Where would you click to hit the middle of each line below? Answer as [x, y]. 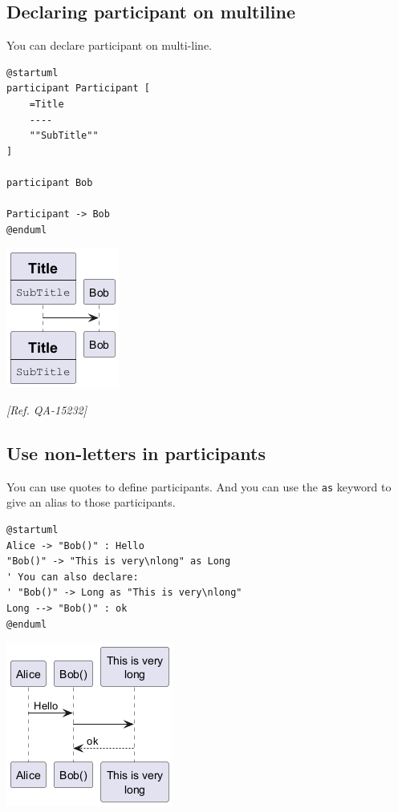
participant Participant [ [78, 89]
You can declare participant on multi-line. [109, 45]
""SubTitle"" [64, 136]
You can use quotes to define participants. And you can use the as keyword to [199, 486]
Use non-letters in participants [136, 452]
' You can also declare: [73, 577]
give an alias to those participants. [91, 502]
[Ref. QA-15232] [47, 409]
